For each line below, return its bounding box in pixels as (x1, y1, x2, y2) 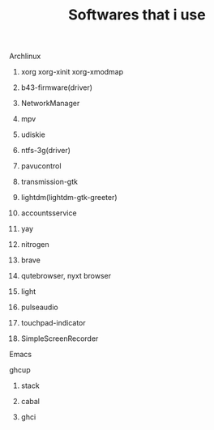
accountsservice (20, 208, 77, 218)
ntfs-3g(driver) (20, 146, 71, 155)
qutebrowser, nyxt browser (20, 271, 112, 281)
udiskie (20, 130, 45, 139)
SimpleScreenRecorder (20, 334, 99, 343)
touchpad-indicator (20, 318, 86, 328)
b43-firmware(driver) (20, 83, 92, 92)
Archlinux (9, 51, 41, 62)
